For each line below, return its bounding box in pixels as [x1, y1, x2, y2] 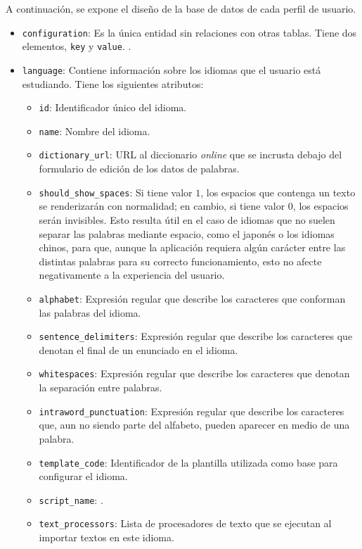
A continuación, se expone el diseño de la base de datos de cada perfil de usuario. [6, 1, 356, 15]
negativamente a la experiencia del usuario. [39, 267, 225, 282]
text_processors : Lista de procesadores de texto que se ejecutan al [39, 516, 332, 531]
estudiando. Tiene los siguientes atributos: [22, 76, 204, 91]
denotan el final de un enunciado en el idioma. [39, 342, 238, 357]
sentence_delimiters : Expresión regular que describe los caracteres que [39, 329, 353, 343]
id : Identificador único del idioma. [39, 100, 187, 115]
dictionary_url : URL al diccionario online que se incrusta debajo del [39, 147, 342, 162]
